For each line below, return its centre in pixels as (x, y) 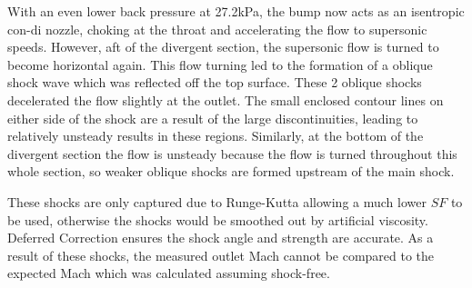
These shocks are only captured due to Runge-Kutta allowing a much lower (217, 201)
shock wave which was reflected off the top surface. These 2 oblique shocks (215, 82)
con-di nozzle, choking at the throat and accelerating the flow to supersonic (217, 29)
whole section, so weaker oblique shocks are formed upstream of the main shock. (231, 171)
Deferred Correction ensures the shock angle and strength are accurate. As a (221, 238)
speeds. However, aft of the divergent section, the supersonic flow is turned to (223, 47)
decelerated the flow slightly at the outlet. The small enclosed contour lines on (226, 99)
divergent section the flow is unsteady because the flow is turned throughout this (232, 153)
